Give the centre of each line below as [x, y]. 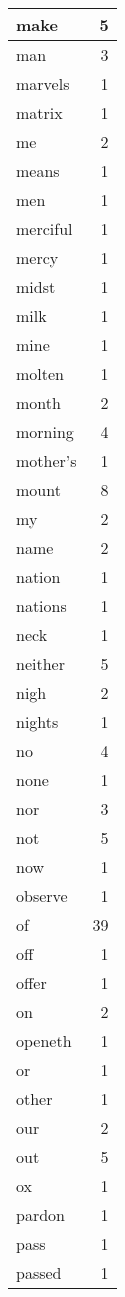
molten [40, 373]
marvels [43, 83]
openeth [44, 1040]
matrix [39, 112]
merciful [44, 228]
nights [37, 721]
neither [40, 663]
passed [39, 1272]
